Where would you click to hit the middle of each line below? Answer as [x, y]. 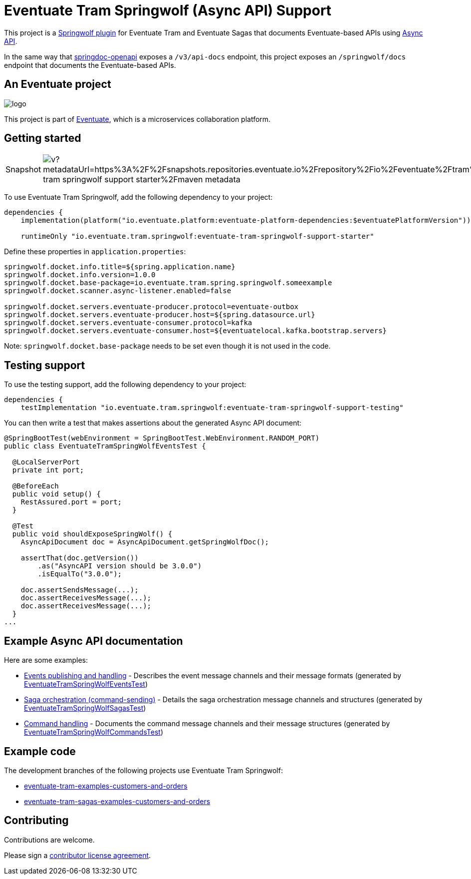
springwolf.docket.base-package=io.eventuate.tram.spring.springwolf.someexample [168, 283]
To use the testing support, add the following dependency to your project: [125, 385]
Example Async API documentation [94, 641]
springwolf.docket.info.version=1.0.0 [80, 275]
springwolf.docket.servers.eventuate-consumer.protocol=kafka [128, 323]
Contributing [36, 821]
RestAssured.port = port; [71, 502]
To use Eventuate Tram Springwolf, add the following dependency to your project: [138, 197]
